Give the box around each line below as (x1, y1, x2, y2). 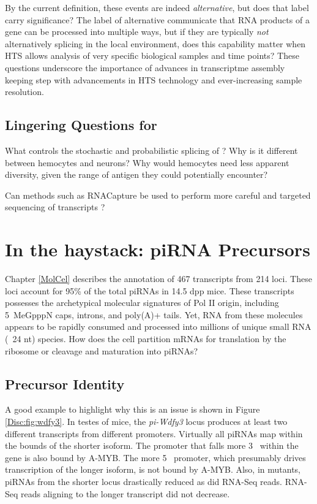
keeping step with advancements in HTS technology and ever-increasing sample (5, 73, 302, 86)
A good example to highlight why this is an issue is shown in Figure (5, 403, 260, 416)
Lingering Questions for (5, 115, 157, 134)
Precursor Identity (5, 374, 125, 393)
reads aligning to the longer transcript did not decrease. (21, 487, 230, 500)
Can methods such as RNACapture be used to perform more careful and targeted (5, 188, 311, 201)
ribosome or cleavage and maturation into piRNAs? (5, 344, 198, 357)
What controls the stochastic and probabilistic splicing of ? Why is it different (5, 143, 298, 156)
